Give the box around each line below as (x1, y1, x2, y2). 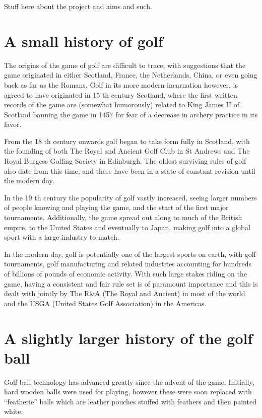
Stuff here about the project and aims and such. (4, 1, 152, 11)
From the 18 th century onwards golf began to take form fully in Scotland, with (4, 135, 250, 146)
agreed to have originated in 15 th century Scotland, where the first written (4, 89, 237, 100)
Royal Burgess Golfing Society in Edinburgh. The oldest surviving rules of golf (4, 156, 246, 166)
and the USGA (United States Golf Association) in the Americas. (4, 298, 207, 308)
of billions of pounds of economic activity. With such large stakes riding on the (4, 268, 247, 278)
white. (4, 406, 23, 416)
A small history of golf (4, 30, 163, 51)
